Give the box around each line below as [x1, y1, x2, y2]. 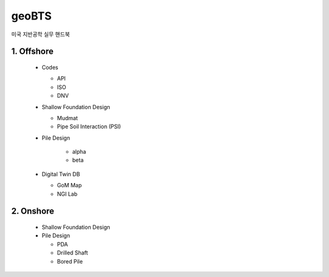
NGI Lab [57, 190, 78, 198]
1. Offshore [11, 46, 54, 57]
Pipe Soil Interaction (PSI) [57, 123, 121, 131]
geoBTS [11, 9, 52, 23]
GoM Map [57, 182, 82, 189]
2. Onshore [11, 206, 55, 217]
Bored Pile [57, 257, 83, 265]
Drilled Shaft [57, 249, 88, 256]
